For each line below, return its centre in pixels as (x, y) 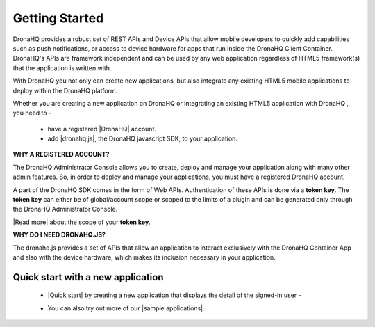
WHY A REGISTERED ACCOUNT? (61, 154)
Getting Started (58, 18)
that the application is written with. (62, 68)
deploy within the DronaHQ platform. (65, 90)
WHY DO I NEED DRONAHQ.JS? (59, 235)
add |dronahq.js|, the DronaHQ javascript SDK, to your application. (142, 138)
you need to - (32, 113)
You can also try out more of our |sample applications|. (126, 308)
